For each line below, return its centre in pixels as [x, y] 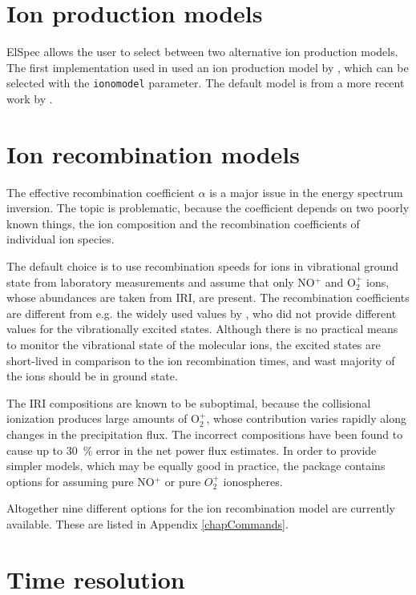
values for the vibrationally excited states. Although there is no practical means [202, 329]
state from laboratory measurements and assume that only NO [161, 281]
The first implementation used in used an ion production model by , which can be [208, 67]
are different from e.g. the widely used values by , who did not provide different [202, 313]
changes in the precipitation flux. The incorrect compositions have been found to [205, 434]
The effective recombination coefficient [101, 192]
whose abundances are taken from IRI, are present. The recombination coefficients [208, 297]
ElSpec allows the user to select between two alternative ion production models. [202, 52]
